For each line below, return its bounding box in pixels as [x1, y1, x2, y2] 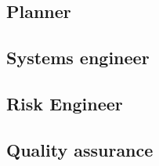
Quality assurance [6, 137, 154, 161]
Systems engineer [6, 45, 150, 70]
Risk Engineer [6, 91, 123, 115]
